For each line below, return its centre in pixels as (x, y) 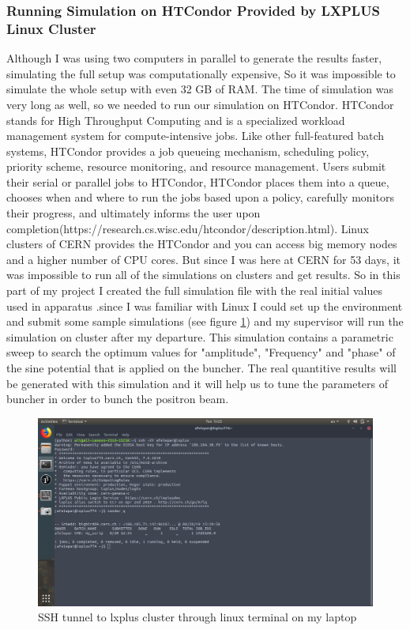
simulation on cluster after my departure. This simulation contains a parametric (200, 336)
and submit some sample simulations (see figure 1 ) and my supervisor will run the (205, 321)
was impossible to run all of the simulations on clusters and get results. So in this (203, 275)
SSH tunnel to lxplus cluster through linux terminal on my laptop (197, 617)
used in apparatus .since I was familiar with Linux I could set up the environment (205, 306)
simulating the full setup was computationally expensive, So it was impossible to (201, 73)
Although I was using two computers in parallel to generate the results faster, (194, 58)
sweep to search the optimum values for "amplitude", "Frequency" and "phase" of (201, 352)
